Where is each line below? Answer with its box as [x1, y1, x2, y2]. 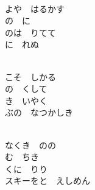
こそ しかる [5, 70, 56, 83]
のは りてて [5, 26, 56, 38]
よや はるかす [5, 2, 65, 15]
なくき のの [5, 138, 56, 151]
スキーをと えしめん [5, 174, 90, 187]
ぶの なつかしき [5, 106, 73, 119]
